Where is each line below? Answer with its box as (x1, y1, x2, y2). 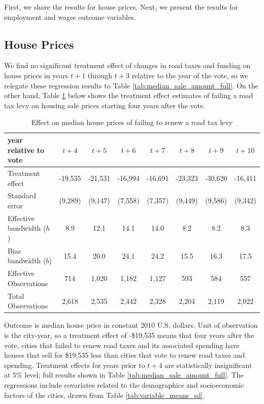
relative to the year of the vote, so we (131, 70, 248, 80)
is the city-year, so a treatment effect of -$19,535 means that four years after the (4, 330, 254, 340)
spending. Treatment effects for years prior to (4, 359, 145, 370)
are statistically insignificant (164, 359, 252, 370)
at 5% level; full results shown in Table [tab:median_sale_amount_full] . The (4, 369, 244, 380)
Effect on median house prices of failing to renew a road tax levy (31, 117, 233, 128)
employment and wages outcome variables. (4, 11, 136, 22)
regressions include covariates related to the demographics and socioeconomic (4, 380, 244, 390)
